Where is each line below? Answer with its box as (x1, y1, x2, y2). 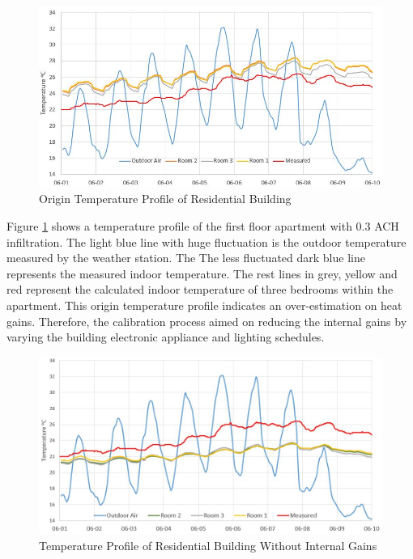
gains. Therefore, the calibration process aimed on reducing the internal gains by (6, 312, 407, 329)
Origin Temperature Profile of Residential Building (39, 190, 292, 207)
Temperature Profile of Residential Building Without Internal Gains (39, 536, 377, 553)
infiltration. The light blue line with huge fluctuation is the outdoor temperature (6, 233, 407, 250)
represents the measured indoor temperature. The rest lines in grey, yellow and (6, 265, 398, 282)
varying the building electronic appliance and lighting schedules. (6, 328, 325, 345)
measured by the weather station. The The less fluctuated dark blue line (6, 249, 365, 266)
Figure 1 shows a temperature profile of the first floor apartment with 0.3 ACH (6, 217, 399, 234)
